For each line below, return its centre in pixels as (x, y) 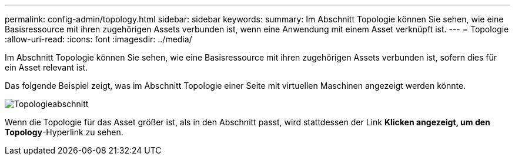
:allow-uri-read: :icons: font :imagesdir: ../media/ (98, 39)
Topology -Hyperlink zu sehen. (64, 132)
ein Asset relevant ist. (46, 67)
